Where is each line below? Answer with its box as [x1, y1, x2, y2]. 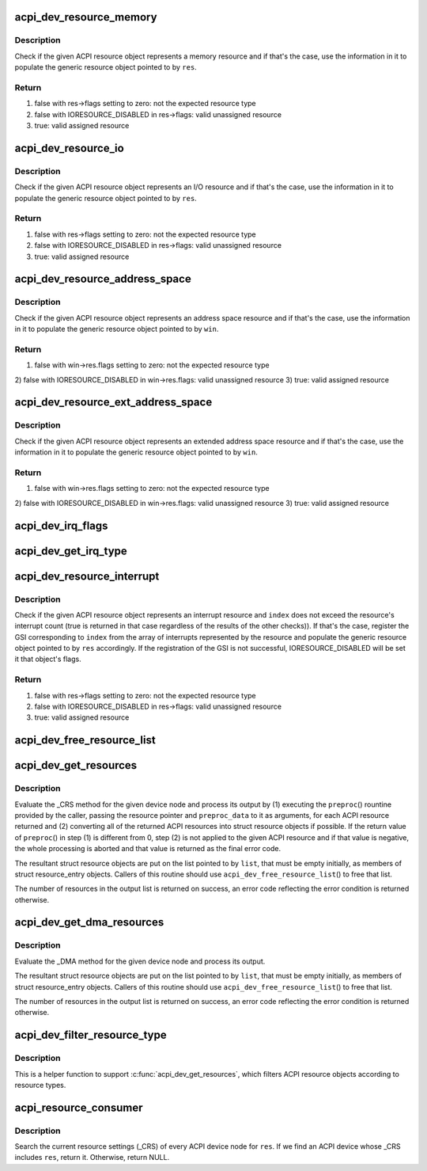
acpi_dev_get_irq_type [14, 544, 128, 557]
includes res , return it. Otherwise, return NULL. [14, 1153, 170, 1162]
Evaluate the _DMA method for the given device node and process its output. [14, 956, 266, 966]
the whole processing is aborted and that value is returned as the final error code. [14, 844, 282, 854]
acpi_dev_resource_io [14, 141, 124, 154]
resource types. [14, 1080, 66, 1089]
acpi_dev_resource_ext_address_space [14, 396, 213, 409]
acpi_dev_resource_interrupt [14, 569, 160, 583]
